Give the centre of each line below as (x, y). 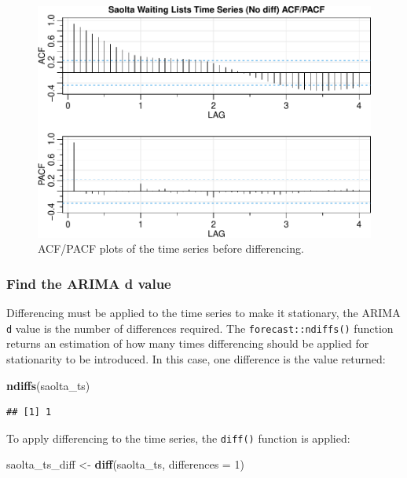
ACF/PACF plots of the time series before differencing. (171, 248)
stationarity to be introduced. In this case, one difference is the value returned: (196, 358)
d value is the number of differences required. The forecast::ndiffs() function (200, 328)
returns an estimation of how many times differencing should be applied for (188, 343)
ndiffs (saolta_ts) (48, 385)
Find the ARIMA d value (89, 283)
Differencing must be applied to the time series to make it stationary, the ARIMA (203, 313)
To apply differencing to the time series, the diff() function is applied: (178, 438)
